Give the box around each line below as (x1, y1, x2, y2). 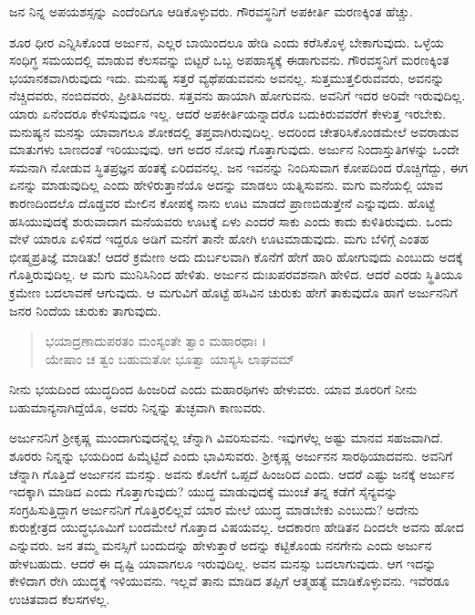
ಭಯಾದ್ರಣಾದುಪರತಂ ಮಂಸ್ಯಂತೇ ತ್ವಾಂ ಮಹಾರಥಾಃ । (45, 331, 266, 350)
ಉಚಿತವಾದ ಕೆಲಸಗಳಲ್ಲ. (9, 589, 110, 608)
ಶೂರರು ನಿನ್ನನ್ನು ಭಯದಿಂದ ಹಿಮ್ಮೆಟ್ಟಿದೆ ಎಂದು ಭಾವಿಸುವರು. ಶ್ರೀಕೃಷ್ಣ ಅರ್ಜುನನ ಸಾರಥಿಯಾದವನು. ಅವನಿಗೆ (9, 446, 453, 465)
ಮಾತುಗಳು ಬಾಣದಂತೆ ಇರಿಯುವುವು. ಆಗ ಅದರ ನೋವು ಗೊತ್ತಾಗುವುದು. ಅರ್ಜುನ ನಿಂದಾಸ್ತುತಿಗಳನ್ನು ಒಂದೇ (9, 140, 460, 159)
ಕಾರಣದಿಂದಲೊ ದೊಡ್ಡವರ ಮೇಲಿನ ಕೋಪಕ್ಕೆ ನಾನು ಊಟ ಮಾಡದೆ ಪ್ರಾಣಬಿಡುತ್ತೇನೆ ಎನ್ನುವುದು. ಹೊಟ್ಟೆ (9, 193, 435, 212)
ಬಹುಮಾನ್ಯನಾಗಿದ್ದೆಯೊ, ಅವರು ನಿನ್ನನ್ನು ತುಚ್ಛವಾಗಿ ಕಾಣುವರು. (9, 397, 266, 416)
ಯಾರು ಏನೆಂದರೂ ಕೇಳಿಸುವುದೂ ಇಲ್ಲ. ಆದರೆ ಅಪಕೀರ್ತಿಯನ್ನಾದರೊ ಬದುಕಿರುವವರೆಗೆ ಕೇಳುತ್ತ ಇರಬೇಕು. (9, 103, 447, 122)
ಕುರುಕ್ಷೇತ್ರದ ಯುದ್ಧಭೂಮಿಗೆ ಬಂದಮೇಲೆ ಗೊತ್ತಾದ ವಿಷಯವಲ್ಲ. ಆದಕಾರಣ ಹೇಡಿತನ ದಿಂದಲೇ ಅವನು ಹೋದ (9, 517, 464, 537)
